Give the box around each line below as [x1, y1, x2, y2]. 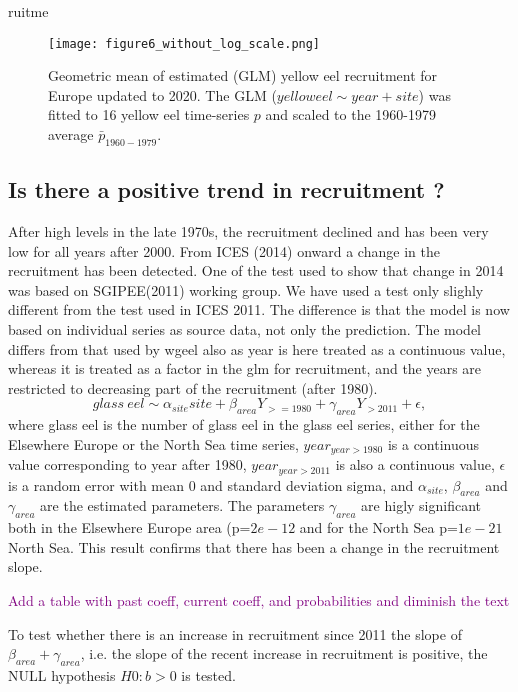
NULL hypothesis [8, 665, 116, 686]
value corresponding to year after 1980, [8, 454, 247, 475]
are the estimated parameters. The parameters [40, 495, 325, 516]
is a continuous [387, 433, 480, 454]
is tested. [181, 665, 236, 686]
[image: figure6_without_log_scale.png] [48, 36, 321, 51]
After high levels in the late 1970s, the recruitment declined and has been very [8, 221, 489, 242]
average [48, 124, 94, 145]
